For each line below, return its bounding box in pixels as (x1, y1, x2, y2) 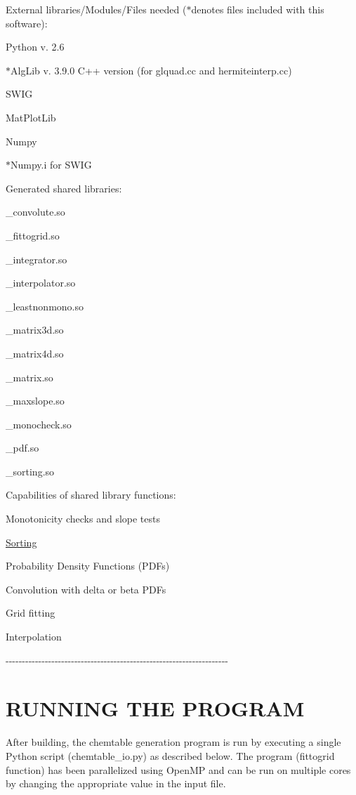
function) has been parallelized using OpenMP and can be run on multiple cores (6, 762, 351, 777)
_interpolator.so (6, 275, 76, 290)
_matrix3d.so (6, 322, 64, 337)
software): (6, 15, 48, 30)
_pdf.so (6, 440, 39, 455)
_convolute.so (6, 204, 65, 219)
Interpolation (6, 629, 62, 644)
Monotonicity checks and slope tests (6, 511, 161, 526)
